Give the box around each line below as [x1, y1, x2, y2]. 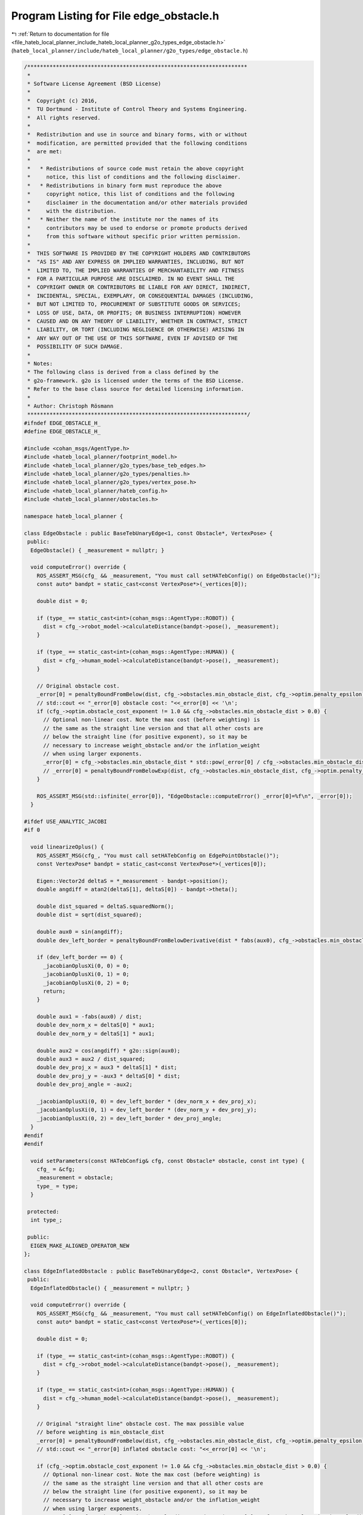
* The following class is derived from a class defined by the [27, 368, 219, 376]
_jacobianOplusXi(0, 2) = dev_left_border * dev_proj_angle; [36, 1115, 222, 1122]
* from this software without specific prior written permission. [27, 233, 241, 240]
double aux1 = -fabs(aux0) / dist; [36, 1013, 142, 1021]
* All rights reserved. [27, 114, 101, 121]
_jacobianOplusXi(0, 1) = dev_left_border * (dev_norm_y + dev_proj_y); [36, 1107, 257, 1113]
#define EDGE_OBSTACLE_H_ [24, 428, 101, 435]
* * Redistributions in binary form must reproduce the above [27, 182, 222, 189]
